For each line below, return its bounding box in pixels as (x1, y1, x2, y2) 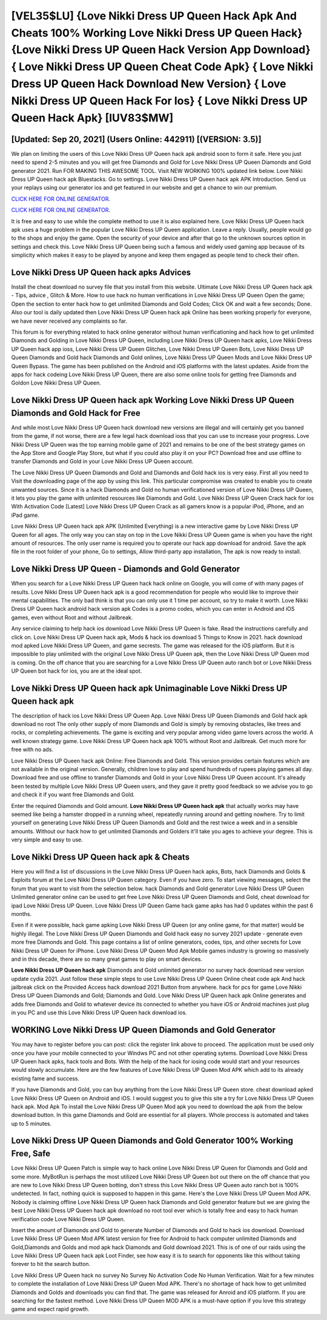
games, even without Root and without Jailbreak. (11, 613, 133, 621)
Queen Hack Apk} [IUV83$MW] (11, 111, 174, 124)
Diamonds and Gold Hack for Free (11, 408, 140, 418)
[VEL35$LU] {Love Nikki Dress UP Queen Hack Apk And (11, 9, 297, 22)
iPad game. (11, 511, 39, 519)
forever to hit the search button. (11, 1261, 91, 1268)
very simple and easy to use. (11, 836, 83, 843)
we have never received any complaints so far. (11, 317, 127, 325)
